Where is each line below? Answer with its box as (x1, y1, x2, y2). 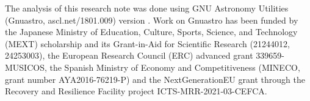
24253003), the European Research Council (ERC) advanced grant (5, 49, 253, 62)
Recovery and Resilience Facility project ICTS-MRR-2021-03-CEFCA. (5, 85, 267, 97)
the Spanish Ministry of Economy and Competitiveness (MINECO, (49, 60, 300, 73)
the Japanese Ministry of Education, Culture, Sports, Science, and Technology (5, 25, 298, 38)
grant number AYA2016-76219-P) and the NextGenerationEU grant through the (5, 73, 305, 85)
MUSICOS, (5, 60, 47, 73)
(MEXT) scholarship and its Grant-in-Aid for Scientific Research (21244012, (5, 37, 290, 50)
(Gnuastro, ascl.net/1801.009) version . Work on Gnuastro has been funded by (5, 13, 298, 26)
